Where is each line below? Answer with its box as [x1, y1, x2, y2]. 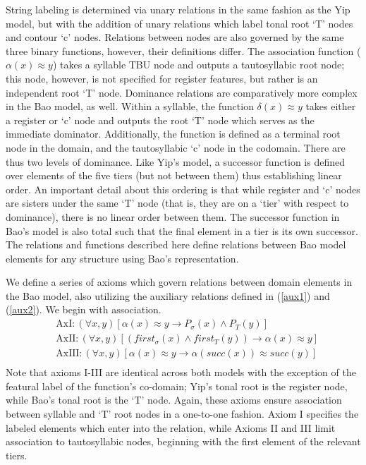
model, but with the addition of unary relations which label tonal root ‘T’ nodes [6, 16, 353, 30]
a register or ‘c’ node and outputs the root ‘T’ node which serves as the [6, 112, 315, 127]
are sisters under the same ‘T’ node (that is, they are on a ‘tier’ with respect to [6, 195, 349, 210]
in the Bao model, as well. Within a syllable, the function [6, 99, 254, 114]
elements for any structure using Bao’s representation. [6, 250, 239, 265]
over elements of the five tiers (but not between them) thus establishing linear [6, 168, 342, 183]
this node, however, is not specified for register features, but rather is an [6, 71, 318, 85]
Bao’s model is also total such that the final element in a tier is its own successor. [6, 223, 358, 238]
